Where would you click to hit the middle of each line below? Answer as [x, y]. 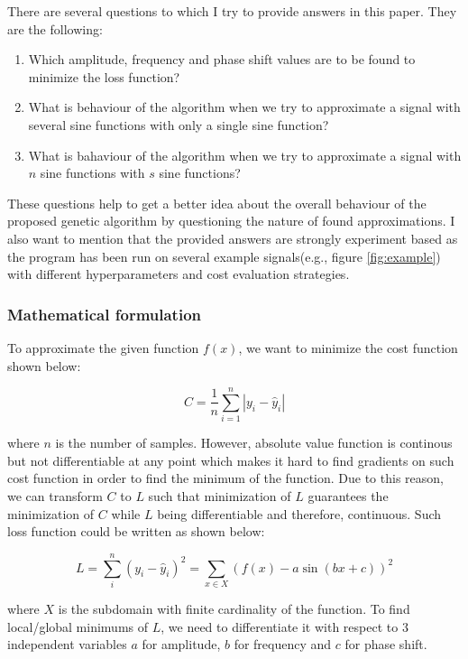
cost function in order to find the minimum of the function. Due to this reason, [225, 478]
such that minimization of [220, 496]
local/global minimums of [78, 626]
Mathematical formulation [104, 314]
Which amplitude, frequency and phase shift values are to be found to [222, 59]
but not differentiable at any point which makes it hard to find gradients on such [231, 460]
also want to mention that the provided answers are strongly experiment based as [233, 238]
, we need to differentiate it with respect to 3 [284, 626]
